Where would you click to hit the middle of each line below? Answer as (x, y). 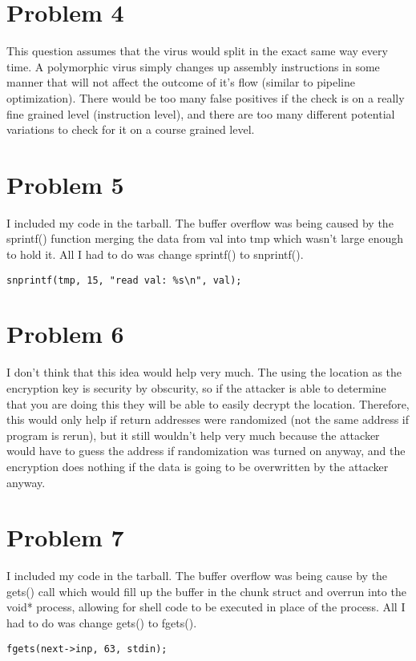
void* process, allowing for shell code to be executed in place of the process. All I (206, 607)
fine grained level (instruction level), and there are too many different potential (201, 113)
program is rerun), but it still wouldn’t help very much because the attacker (193, 435)
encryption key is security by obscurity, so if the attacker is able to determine (196, 387)
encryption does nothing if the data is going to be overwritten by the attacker (198, 466)
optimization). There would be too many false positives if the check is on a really (206, 97)
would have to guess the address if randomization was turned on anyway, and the (206, 451)
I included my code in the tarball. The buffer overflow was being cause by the (197, 576)
